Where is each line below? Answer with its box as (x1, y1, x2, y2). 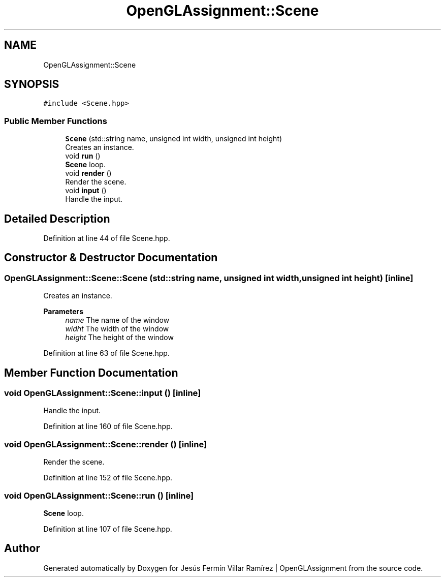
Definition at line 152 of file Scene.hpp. (43, 473, 173, 482)
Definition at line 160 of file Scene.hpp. (43, 422, 173, 431)
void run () (65, 151, 101, 161)
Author (4, 542, 40, 555)
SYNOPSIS (4, 78, 59, 91)
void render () (65, 169, 112, 178)
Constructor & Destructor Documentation (4, 251, 218, 264)
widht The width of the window (65, 324, 169, 333)
